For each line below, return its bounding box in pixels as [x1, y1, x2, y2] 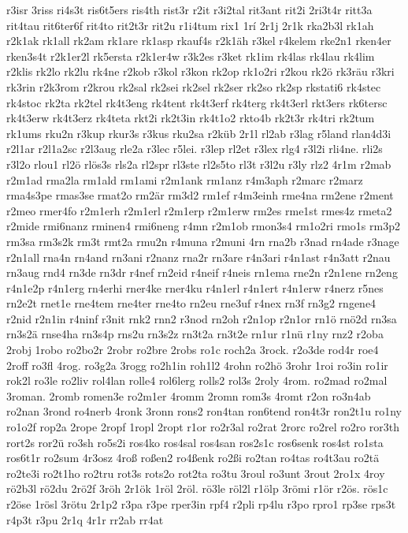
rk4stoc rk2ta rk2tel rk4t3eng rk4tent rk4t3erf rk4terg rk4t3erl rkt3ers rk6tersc [6, 94, 388, 110]
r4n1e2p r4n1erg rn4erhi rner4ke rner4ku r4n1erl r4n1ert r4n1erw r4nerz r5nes [6, 279, 384, 296]
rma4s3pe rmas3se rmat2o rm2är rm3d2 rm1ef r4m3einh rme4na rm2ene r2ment [6, 187, 394, 203]
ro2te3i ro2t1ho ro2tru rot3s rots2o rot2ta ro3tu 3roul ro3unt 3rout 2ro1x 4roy [6, 464, 385, 481]
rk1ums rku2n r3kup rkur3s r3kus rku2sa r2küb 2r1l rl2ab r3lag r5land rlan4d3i [6, 125, 391, 141]
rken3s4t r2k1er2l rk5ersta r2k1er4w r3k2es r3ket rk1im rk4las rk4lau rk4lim [6, 47, 375, 64]
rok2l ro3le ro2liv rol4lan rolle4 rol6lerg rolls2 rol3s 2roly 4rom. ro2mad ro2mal [6, 372, 388, 389]
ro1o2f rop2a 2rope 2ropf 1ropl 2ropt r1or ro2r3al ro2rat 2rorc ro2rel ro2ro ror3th [6, 419, 400, 435]
